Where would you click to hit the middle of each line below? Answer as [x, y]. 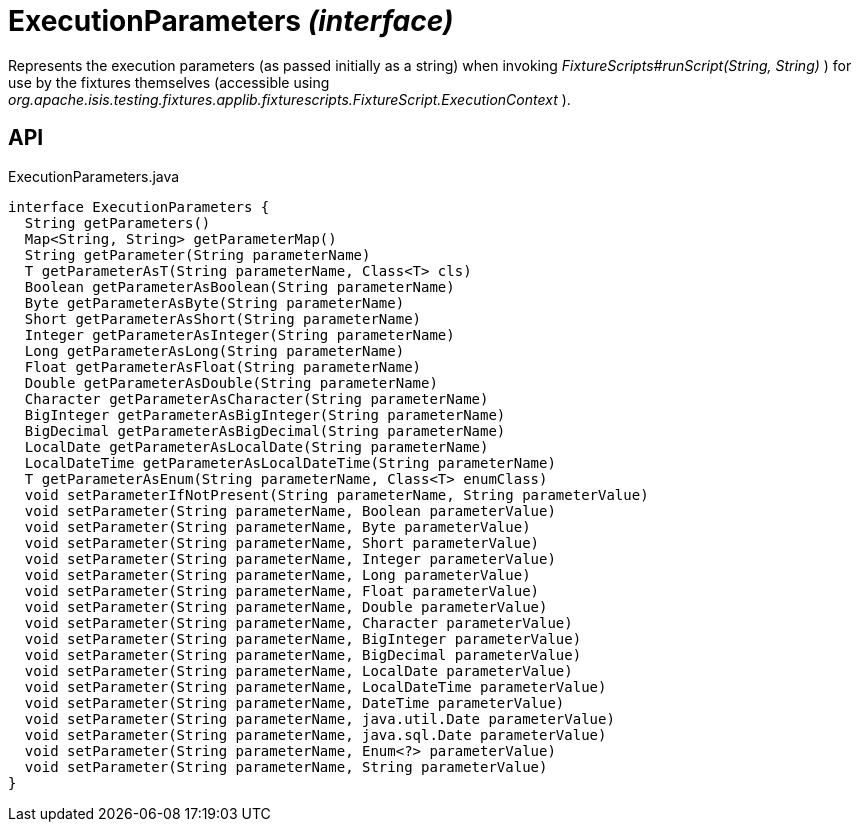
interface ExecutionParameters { [139, 206]
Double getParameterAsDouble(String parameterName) [231, 382]
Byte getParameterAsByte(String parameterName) [214, 302]
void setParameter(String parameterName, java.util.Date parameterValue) [319, 718]
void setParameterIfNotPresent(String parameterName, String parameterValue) [336, 494]
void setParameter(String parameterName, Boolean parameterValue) [290, 510]
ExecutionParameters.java [94, 176]
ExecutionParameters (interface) [231, 21]
